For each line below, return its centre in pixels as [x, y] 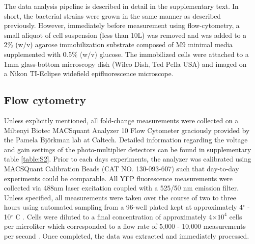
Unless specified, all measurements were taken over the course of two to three [120, 197]
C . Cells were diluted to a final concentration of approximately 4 [114, 216]
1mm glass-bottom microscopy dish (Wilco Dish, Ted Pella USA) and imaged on [125, 64]
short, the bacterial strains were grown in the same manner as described [113, 15]
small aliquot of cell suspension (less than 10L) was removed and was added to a [125, 35]
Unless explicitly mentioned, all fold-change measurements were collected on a [121, 120]
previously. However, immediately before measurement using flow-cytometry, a [122, 25]
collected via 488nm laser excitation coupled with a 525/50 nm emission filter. [121, 188]
